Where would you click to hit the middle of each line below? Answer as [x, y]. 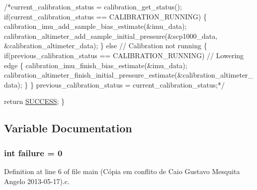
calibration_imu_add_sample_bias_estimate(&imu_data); [95, 26]
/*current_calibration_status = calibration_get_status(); [93, 6]
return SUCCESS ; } [35, 101]
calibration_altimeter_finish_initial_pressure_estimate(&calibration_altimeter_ [129, 75]
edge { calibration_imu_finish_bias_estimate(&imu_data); [96, 65]
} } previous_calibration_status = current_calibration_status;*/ [125, 84]
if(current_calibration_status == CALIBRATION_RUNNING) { [105, 16]
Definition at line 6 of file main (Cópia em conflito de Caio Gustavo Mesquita [122, 171]
